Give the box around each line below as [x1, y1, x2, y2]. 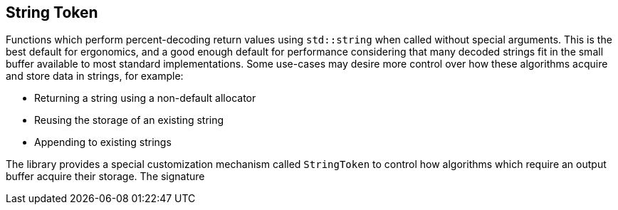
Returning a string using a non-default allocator [34, 92, 256, 105]
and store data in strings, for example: [6, 70, 184, 83]
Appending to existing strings [34, 136, 172, 149]
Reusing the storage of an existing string [34, 114, 224, 127]
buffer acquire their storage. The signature [6, 170, 205, 183]
